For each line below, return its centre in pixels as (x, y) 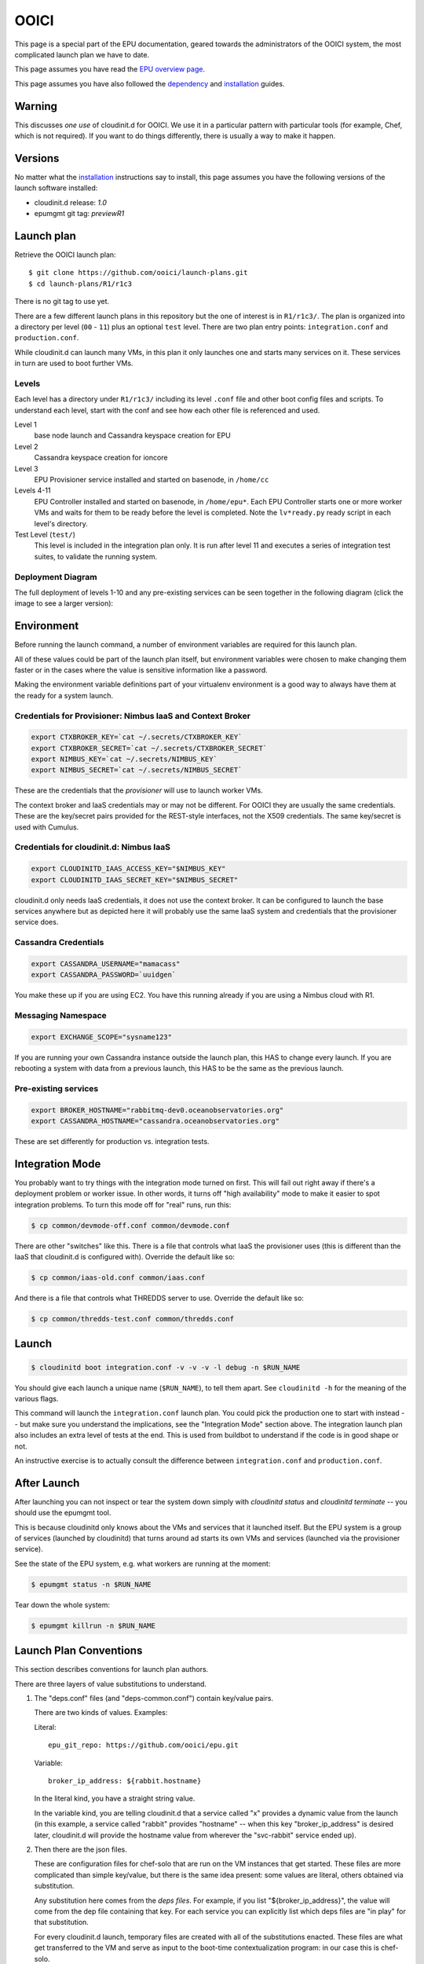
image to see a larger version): (64, 603)
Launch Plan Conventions (79, 1651)
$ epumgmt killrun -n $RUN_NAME (93, 1625)
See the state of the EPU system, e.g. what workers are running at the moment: (143, 1563)
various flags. (37, 1399)
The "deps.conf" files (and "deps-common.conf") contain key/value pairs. (154, 1698)
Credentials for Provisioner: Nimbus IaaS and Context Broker (133, 716)
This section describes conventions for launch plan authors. (111, 1669)
